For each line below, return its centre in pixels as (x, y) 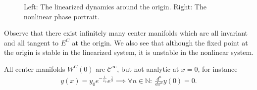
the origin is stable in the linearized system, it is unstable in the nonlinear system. (129, 52)
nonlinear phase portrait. (62, 16)
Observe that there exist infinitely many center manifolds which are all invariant (126, 33)
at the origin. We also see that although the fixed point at (160, 42)
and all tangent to (31, 42)
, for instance (218, 68)
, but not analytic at (148, 68)
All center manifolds (35, 68)
